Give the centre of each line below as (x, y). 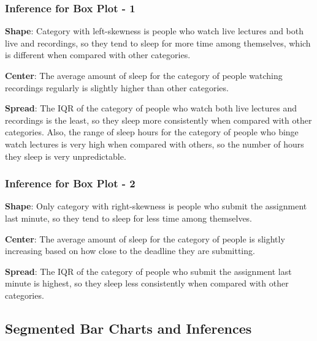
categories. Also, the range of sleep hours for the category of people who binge (152, 132)
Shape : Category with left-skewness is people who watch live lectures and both (155, 31)
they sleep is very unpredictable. (66, 156)
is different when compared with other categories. (98, 55)
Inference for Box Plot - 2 (70, 183)
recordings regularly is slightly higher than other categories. (117, 87)
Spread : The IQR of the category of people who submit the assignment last (148, 271)
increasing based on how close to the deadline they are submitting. (130, 251)
